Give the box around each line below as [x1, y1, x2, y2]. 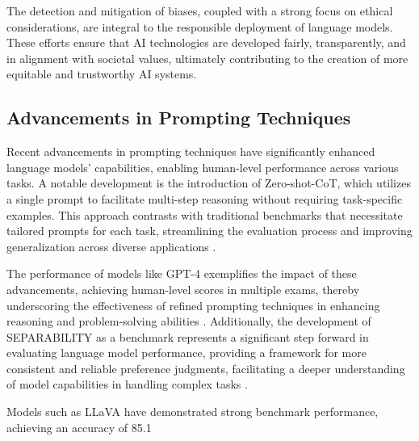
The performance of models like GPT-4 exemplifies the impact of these [6, 265, 357, 282]
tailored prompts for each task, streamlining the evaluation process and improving [6, 222, 413, 239]
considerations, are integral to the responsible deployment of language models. [6, 18, 393, 35]
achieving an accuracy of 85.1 [6, 418, 152, 435]
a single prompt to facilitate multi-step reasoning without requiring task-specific [6, 190, 403, 207]
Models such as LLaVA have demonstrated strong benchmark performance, [6, 403, 379, 420]
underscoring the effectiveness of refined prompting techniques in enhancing [6, 296, 380, 313]
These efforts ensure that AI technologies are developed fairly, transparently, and [6, 34, 406, 51]
